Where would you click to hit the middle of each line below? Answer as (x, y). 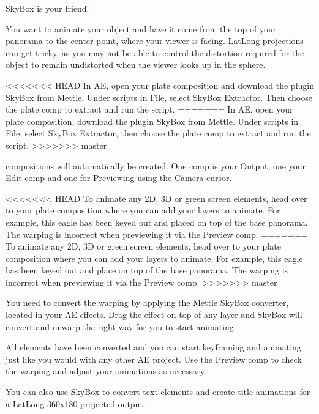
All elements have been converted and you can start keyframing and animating (153, 347)
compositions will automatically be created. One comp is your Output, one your (156, 165)
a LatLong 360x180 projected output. (76, 403)
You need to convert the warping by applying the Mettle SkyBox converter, (147, 302)
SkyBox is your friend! (47, 8)
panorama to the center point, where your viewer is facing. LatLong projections (155, 41)
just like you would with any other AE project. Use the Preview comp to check (154, 359)
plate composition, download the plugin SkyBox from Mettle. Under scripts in (152, 121)
